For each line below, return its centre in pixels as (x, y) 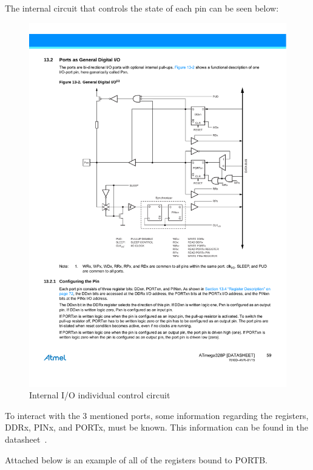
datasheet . (26, 439)
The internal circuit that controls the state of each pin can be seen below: (142, 8)
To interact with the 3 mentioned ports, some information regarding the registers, (157, 415)
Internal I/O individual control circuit (100, 395)
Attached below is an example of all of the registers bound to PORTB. (136, 459)
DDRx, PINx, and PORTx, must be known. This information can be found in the (156, 427)
